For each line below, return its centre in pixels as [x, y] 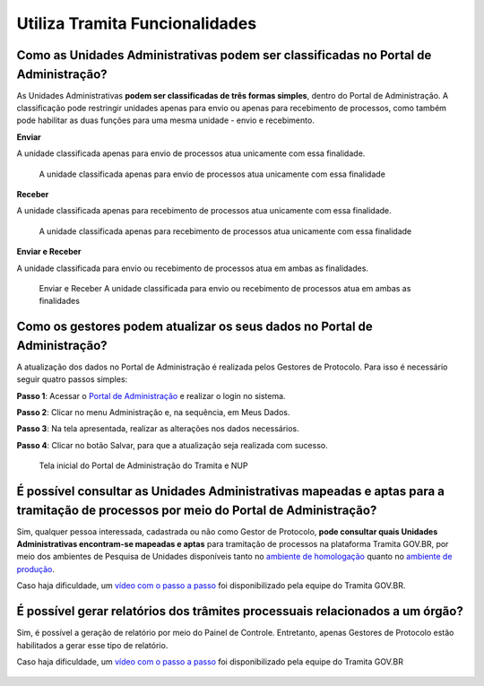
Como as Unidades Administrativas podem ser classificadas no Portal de [224, 55]
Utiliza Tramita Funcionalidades [137, 23]
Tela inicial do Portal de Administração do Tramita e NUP [143, 465]
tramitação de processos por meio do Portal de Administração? [197, 510]
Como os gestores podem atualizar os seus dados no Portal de [195, 327]
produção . [36, 569]
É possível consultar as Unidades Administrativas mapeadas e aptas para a [231, 491]
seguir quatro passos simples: [72, 379]
